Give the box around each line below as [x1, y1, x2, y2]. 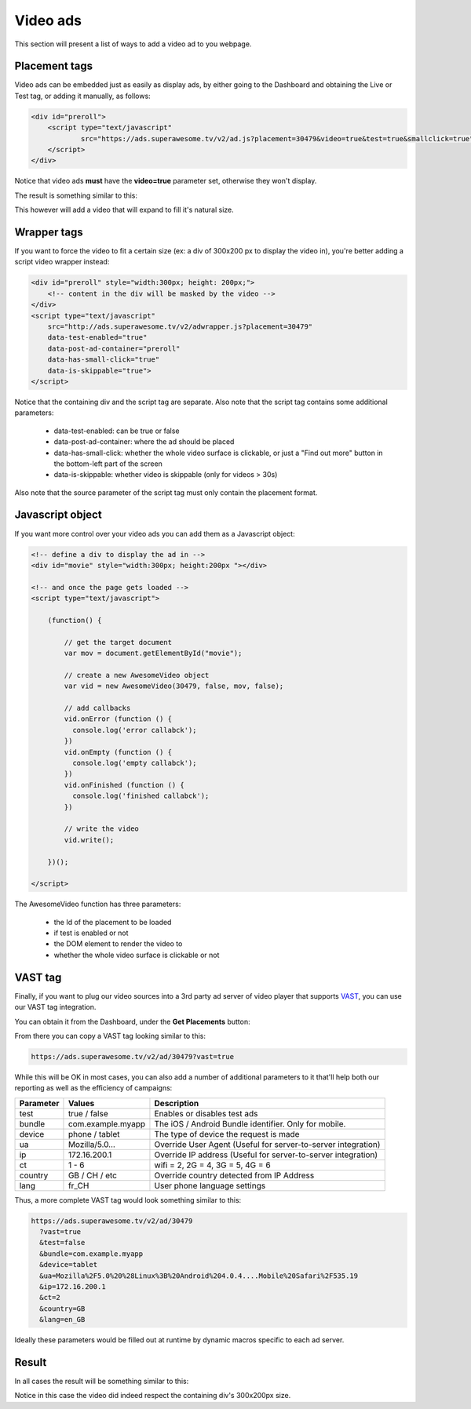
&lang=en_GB [39, 1315, 86, 1324]
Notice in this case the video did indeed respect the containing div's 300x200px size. [14, 1391, 291, 1400]
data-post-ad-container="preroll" [47, 344, 181, 353]
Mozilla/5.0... [68, 1138, 115, 1149]
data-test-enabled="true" [47, 333, 148, 342]
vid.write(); [64, 836, 115, 844]
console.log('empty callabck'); [71, 758, 197, 767]
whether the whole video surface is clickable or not [53, 950, 220, 959]
